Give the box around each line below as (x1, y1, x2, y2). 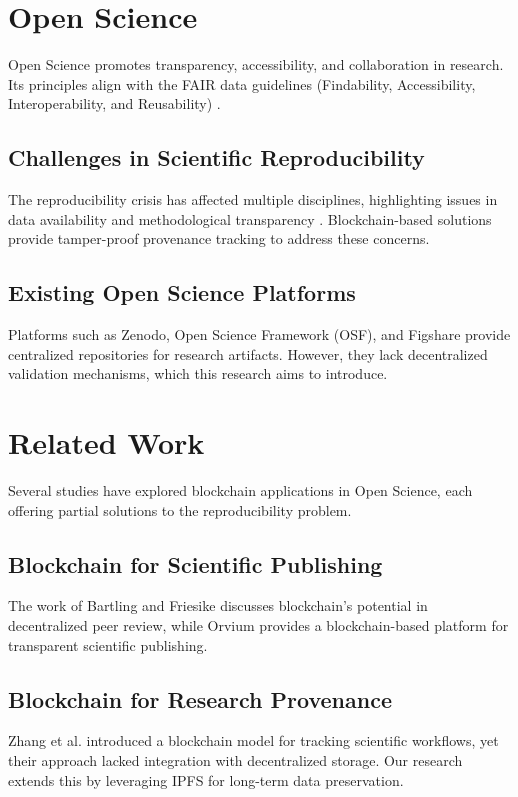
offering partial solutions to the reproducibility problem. (8, 499, 352, 520)
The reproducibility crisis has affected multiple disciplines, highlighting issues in (8, 189, 498, 210)
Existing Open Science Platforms (8, 277, 356, 308)
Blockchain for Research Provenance (8, 683, 392, 714)
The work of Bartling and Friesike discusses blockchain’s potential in (8, 595, 428, 616)
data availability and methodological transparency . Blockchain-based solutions (8, 208, 492, 229)
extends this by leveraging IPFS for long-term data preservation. (8, 769, 404, 790)
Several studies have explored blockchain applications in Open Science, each (8, 480, 473, 500)
